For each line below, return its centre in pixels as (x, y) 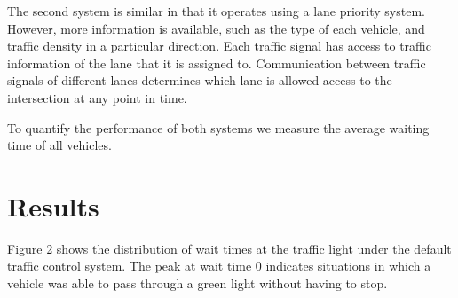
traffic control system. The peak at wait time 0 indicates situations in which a (219, 266)
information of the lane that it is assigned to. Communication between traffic (217, 63)
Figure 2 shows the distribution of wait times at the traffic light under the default (229, 248)
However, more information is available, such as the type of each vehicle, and (216, 28)
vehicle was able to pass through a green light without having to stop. (197, 283)
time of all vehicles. (59, 145)
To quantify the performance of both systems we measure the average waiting (218, 127)
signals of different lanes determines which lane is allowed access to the (200, 80)
